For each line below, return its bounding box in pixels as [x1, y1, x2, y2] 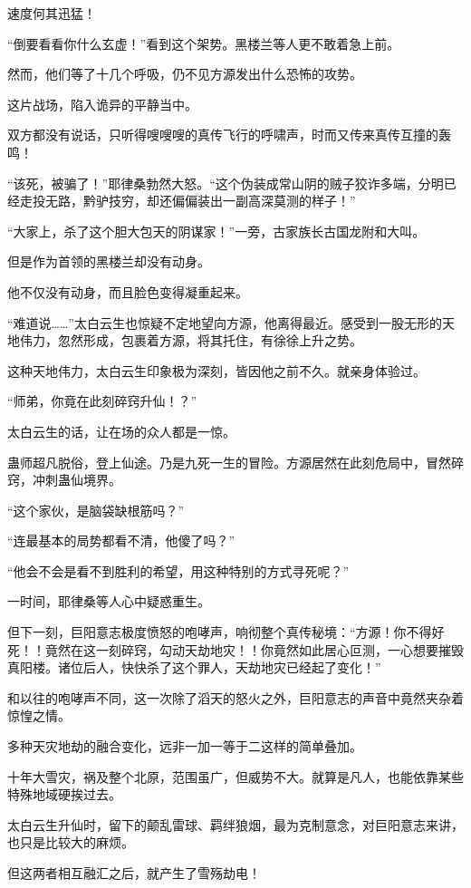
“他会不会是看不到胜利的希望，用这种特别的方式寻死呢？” [7, 561, 350, 580]
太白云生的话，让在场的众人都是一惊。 [7, 421, 235, 440]
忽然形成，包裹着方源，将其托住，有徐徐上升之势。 [57, 331, 362, 350]
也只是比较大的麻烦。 [7, 833, 134, 852]
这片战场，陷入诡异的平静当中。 [7, 94, 197, 113]
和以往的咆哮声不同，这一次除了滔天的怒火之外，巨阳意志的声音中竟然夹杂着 [7, 688, 464, 707]
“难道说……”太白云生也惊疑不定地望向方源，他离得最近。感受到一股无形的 [7, 313, 442, 332]
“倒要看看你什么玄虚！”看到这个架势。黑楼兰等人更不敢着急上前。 [7, 34, 400, 53]
